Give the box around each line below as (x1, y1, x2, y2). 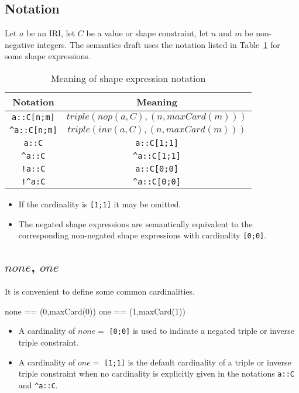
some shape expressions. (5, 50, 91, 62)
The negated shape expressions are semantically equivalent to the (18, 217, 253, 230)
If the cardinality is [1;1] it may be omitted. (18, 197, 181, 210)
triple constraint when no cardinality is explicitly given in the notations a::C (18, 367, 294, 380)
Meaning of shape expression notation (50, 71, 206, 85)
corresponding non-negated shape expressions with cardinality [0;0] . (18, 229, 267, 241)
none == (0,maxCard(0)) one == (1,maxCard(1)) (5, 305, 185, 317)
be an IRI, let (26, 27, 75, 39)
